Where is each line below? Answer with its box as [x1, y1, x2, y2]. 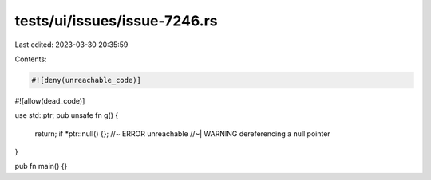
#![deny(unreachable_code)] [31, 76, 141, 84]
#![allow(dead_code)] [14, 96, 85, 105]
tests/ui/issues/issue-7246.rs [14, 12, 219, 29]
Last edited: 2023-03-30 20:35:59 [14, 40, 129, 49]
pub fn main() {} [14, 162, 68, 171]
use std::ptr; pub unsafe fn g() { [14, 111, 119, 120]
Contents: [14, 54, 47, 64]
